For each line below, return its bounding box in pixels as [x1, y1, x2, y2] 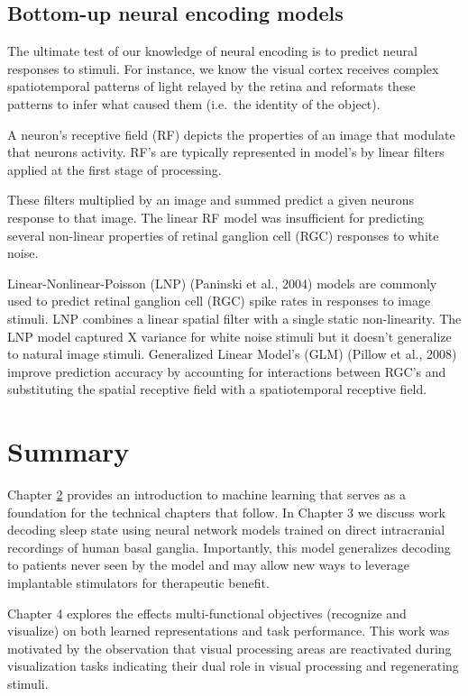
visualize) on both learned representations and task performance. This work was [7, 621, 450, 640]
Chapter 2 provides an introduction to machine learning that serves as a [7, 485, 406, 504]
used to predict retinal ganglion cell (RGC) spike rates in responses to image [7, 291, 431, 310]
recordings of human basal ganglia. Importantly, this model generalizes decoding [7, 537, 451, 556]
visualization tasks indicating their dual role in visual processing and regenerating [7, 656, 459, 675]
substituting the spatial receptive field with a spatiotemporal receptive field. [7, 380, 427, 398]
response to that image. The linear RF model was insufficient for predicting [7, 207, 425, 226]
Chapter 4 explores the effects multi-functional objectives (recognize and [7, 603, 407, 622]
